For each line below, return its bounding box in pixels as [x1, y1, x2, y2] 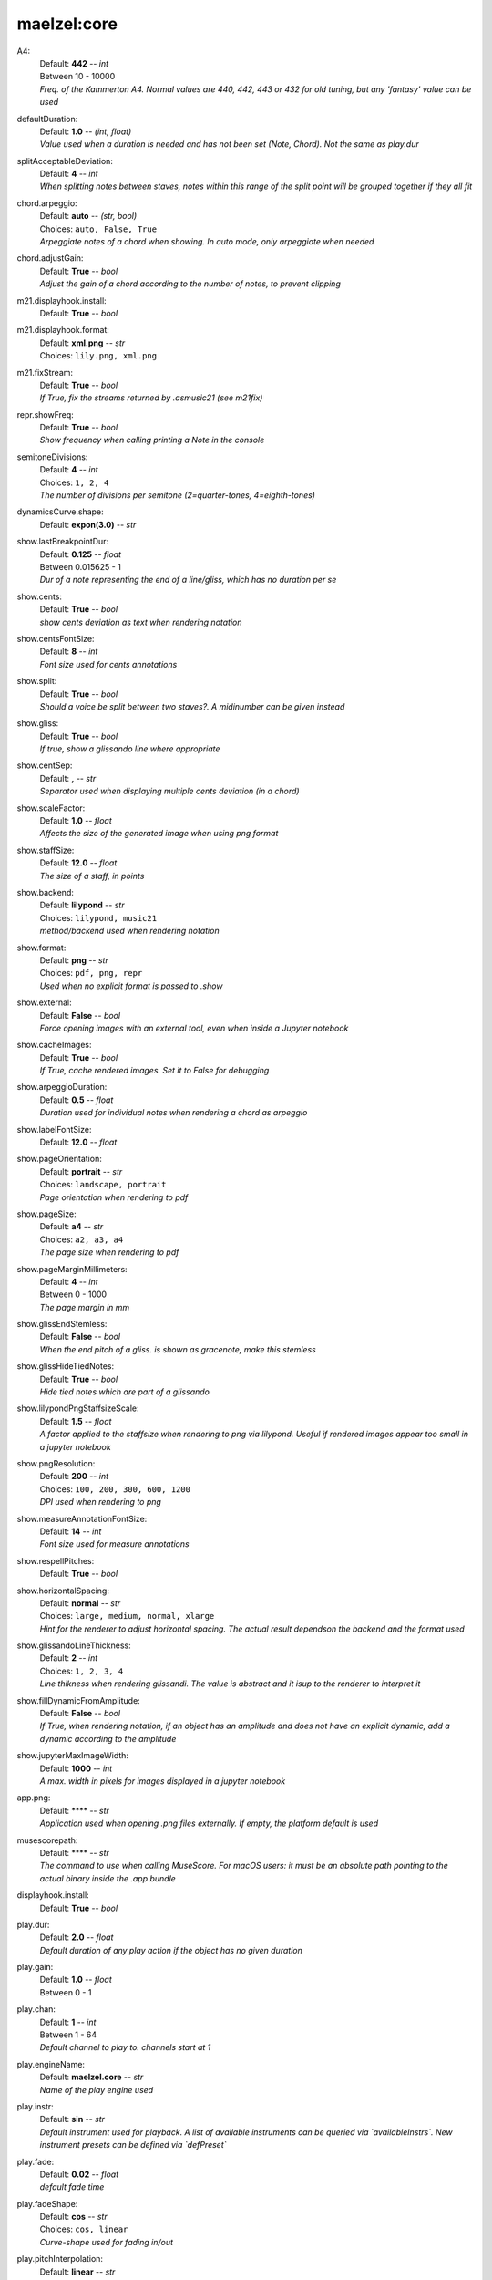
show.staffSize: [16, 845, 75, 855]
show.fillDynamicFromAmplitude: [16, 1694, 140, 1705]
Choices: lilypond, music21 [39, 912, 158, 923]
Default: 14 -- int [39, 1526, 102, 1537]
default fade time [39, 2182, 105, 2192]
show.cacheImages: [16, 1040, 92, 1051]
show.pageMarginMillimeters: [16, 1263, 128, 1274]
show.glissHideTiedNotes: [16, 1361, 114, 1372]
